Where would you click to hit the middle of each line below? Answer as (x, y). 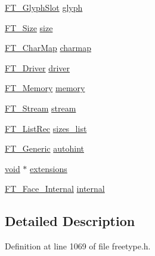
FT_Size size (29, 27)
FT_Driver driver (38, 67)
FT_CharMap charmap (48, 48)
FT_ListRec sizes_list (46, 128)
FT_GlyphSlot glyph (44, 7)
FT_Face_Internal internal (55, 189)
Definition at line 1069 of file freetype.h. (78, 246)
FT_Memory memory (45, 88)
